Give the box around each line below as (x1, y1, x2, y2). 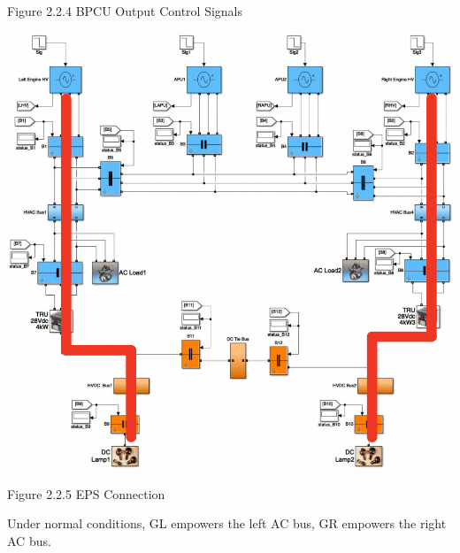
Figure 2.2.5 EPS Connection (7, 484, 165, 503)
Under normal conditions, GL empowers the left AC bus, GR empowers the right (7, 514, 447, 533)
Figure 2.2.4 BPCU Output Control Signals (7, 2, 242, 19)
